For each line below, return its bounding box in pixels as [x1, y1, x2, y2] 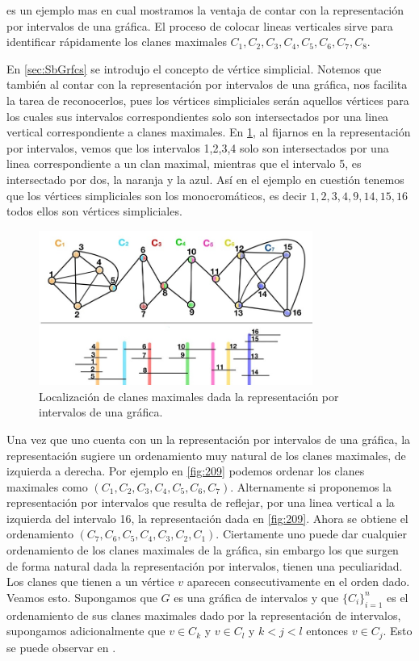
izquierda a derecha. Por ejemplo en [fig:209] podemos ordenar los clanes [6, 462, 365, 479]
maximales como [6, 478, 88, 495]
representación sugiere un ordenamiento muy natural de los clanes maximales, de [6, 446, 406, 463]
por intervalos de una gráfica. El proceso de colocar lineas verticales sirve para [6, 17, 393, 34]
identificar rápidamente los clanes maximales [6, 33, 227, 50]
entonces [306, 622, 349, 639]
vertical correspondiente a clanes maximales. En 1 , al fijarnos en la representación [6, 123, 411, 140]
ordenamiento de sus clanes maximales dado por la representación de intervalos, [6, 606, 401, 623]
